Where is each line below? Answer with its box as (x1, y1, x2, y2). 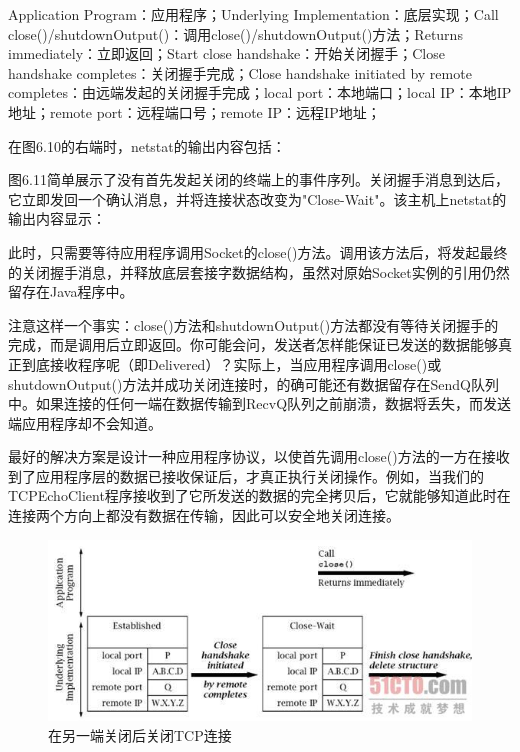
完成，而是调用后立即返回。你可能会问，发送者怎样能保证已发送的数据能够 (8, 334, 498, 355)
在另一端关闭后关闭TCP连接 (48, 724, 232, 745)
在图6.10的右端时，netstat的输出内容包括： (8, 135, 286, 156)
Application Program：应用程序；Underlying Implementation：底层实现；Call (8, 4, 499, 24)
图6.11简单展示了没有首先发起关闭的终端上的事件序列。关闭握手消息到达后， (8, 169, 509, 190)
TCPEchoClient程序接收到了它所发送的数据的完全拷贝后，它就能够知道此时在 (8, 485, 511, 506)
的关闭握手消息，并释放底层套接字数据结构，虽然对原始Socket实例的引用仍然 (8, 261, 510, 282)
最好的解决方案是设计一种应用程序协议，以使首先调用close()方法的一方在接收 (8, 446, 510, 467)
